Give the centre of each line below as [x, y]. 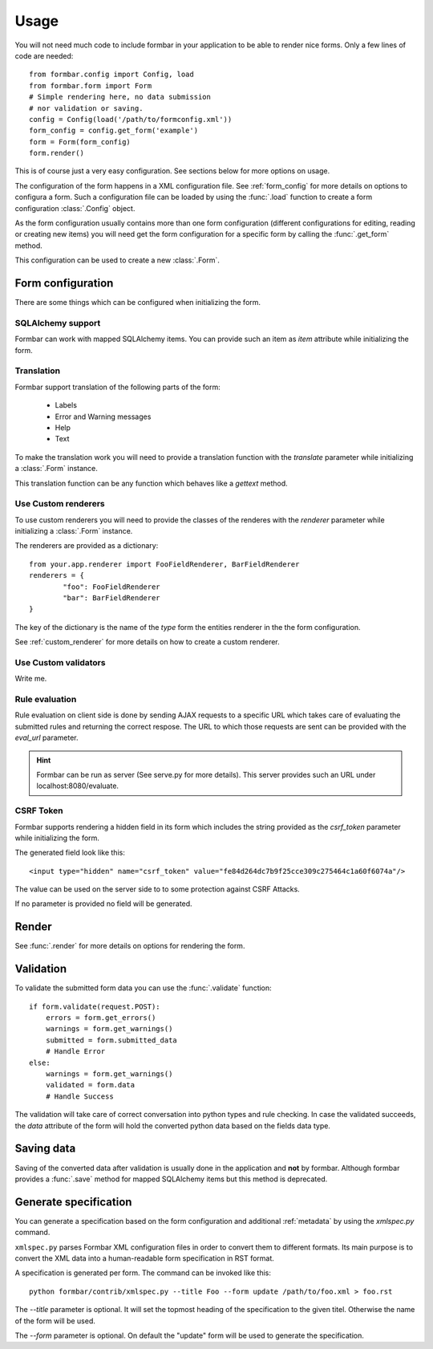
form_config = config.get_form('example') [114, 131]
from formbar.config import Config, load [111, 75]
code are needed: [44, 55]
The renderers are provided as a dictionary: [87, 546]
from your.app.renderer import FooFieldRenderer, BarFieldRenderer [164, 564]
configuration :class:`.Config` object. [75, 208]
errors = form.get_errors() [101, 1018]
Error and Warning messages [103, 416]
